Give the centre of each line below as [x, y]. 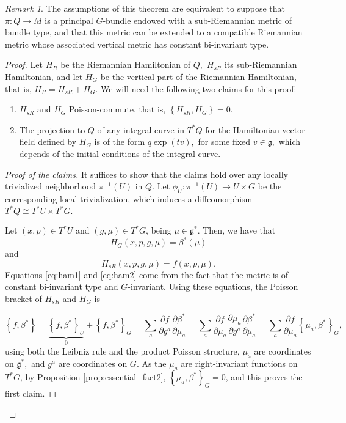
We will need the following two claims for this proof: [199, 88]
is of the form [120, 142]
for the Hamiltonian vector [255, 129]
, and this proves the [264, 377]
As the [154, 363]
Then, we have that [239, 230]
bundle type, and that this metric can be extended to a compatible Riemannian [154, 32]
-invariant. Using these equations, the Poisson [213, 286]
